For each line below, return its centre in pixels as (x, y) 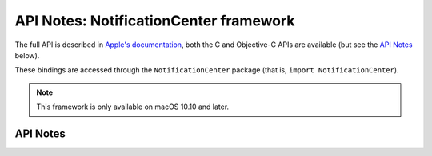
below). (27, 55)
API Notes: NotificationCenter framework (155, 21)
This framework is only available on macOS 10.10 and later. (133, 107)
